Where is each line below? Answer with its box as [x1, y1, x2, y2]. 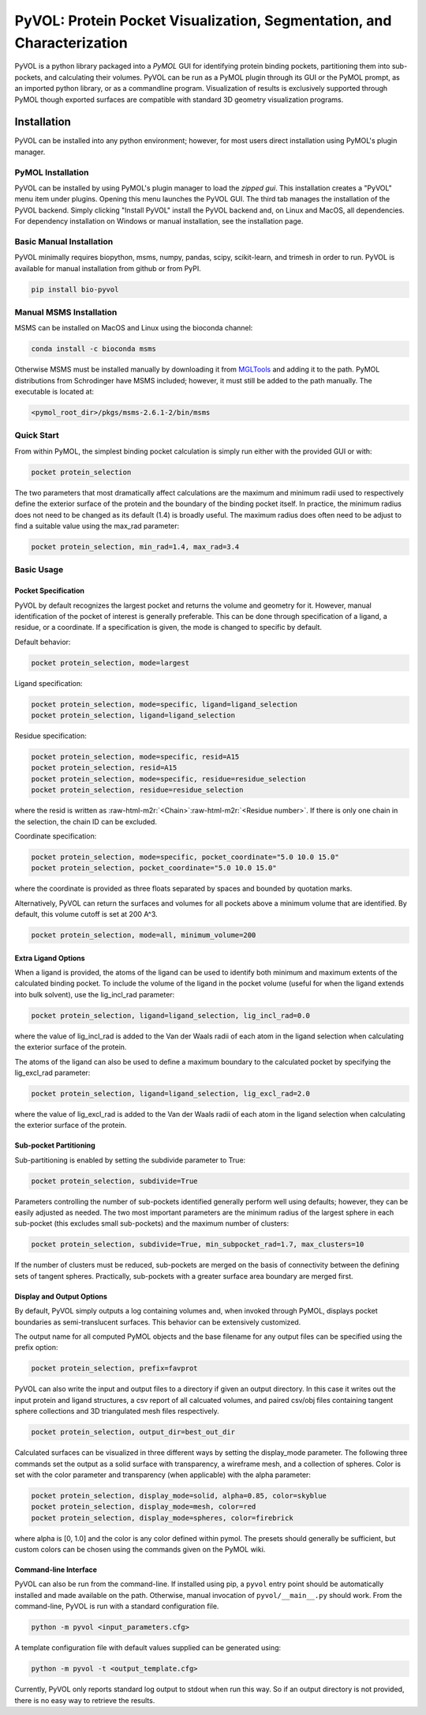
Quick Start [14, 430, 59, 441]
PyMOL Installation [14, 167, 89, 178]
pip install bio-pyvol [31, 285, 119, 294]
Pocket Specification [14, 586, 84, 596]
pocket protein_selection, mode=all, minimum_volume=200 [31, 931, 256, 940]
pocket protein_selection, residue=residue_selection [31, 786, 244, 794]
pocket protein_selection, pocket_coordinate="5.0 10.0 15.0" [31, 864, 277, 873]
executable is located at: [14, 387, 95, 397]
